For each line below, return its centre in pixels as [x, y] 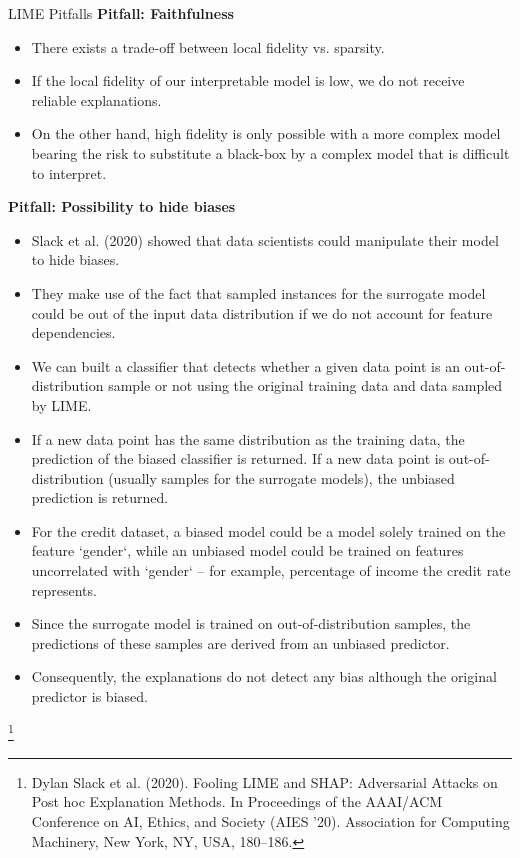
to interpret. [69, 172]
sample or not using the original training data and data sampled [305, 385]
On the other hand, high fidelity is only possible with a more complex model [266, 133]
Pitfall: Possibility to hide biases [122, 206]
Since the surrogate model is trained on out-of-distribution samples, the [251, 623]
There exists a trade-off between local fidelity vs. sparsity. [208, 46]
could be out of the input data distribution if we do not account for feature [262, 312]
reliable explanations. [96, 99]
